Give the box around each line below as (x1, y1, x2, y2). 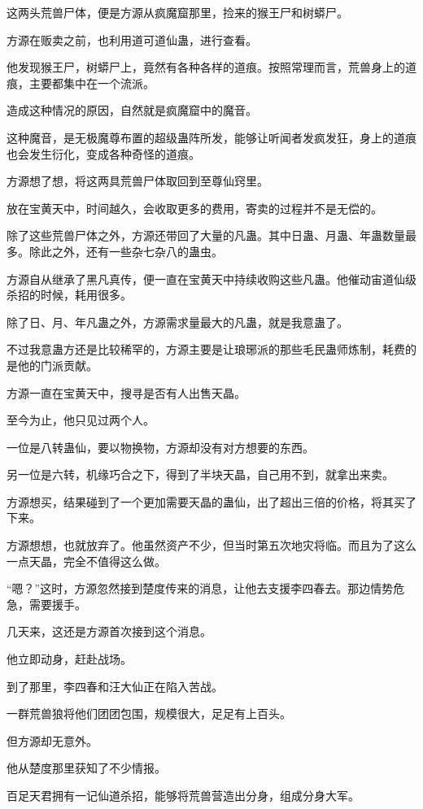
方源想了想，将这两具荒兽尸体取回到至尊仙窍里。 (7, 172, 268, 189)
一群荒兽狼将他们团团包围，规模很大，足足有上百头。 (7, 705, 291, 722)
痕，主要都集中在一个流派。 (7, 74, 155, 91)
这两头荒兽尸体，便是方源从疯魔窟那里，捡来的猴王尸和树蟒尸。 (7, 4, 348, 20)
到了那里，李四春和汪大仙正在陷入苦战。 (7, 677, 223, 694)
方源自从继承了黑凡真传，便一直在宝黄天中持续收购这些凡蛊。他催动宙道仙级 (7, 270, 416, 287)
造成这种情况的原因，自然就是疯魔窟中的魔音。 (7, 102, 257, 119)
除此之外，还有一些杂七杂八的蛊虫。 (28, 242, 223, 259)
